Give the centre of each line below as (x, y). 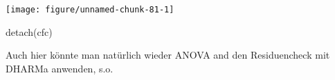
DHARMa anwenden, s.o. (60, 68)
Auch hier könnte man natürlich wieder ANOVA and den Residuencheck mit (168, 55)
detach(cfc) (29, 31)
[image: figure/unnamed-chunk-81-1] (90, 10)
